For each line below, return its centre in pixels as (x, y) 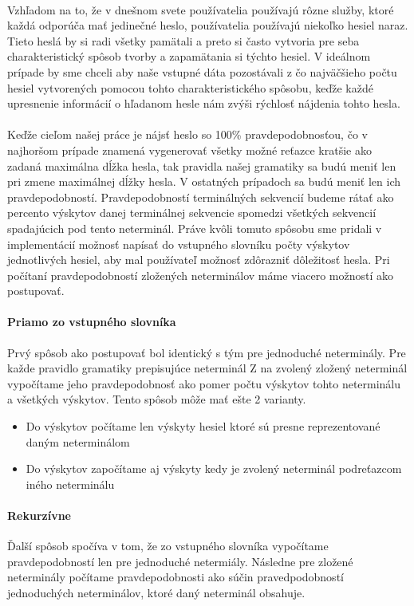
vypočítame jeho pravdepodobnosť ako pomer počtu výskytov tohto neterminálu (204, 383)
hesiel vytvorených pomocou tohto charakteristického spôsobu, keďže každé (190, 87)
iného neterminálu (70, 484)
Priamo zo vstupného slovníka (92, 322)
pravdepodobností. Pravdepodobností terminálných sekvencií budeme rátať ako (201, 197)
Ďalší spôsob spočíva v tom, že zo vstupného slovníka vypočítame (168, 546)
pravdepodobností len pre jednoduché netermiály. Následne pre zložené (180, 561)
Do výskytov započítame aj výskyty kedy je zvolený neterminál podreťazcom (214, 468)
